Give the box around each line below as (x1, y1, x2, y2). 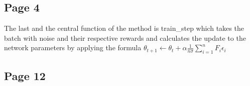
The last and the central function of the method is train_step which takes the (4, 23, 244, 33)
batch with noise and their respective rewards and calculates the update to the (4, 32, 246, 43)
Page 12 (4, 68, 46, 83)
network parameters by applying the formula (4, 42, 142, 53)
